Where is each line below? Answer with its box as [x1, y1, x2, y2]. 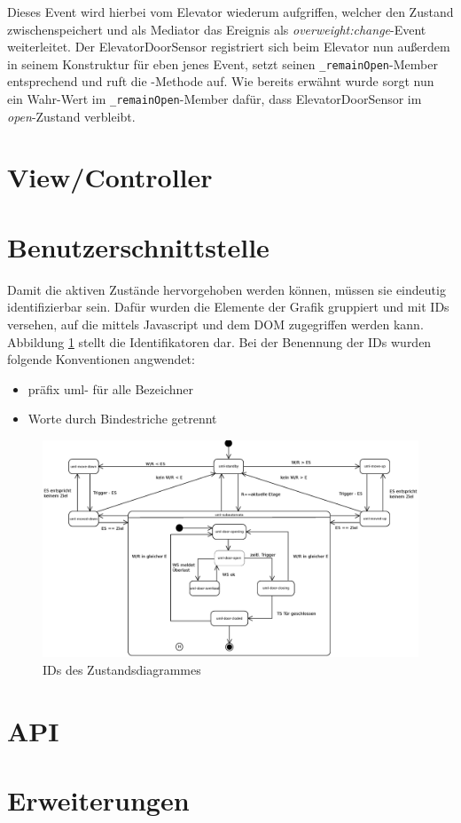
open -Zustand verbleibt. [7, 107, 136, 125]
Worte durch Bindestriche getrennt [27, 409, 217, 428]
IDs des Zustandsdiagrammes [43, 660, 201, 678]
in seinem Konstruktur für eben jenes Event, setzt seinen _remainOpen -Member [7, 54, 438, 73]
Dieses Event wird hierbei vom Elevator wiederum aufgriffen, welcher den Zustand [7, 3, 454, 20]
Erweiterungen [7, 781, 190, 818]
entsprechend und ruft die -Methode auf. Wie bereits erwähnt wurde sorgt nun [7, 72, 434, 91]
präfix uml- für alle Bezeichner [27, 379, 193, 398]
